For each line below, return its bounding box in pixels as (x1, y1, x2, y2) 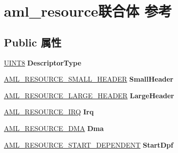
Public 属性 (4, 34, 62, 49)
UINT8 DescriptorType (4, 57, 82, 67)
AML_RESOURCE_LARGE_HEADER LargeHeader (4, 90, 174, 100)
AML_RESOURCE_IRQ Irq (4, 107, 94, 117)
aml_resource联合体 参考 (4, 1, 172, 21)
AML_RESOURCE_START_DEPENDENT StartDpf (4, 139, 174, 150)
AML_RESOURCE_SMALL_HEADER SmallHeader (4, 74, 174, 84)
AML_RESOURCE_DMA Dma (4, 123, 104, 133)
